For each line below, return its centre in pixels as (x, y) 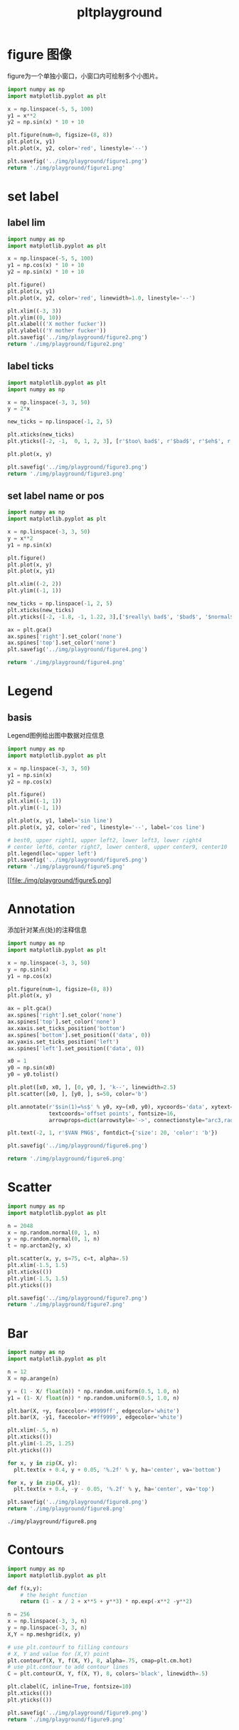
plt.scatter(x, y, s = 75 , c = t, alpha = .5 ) (68, 1259)
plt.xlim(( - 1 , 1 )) (34, 801)
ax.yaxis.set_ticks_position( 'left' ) (63, 1042)
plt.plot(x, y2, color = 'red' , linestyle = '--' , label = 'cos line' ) (106, 827)
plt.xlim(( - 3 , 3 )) (34, 311)
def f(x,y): (25, 1588)
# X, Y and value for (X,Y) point (59, 1654)
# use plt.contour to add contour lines (68, 1667)
